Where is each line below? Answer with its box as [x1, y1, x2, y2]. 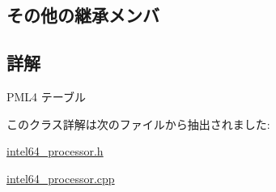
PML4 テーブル [6, 87, 86, 105]
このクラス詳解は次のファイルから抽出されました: [6, 115, 270, 132]
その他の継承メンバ [6, 2, 159, 28]
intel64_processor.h [6, 143, 104, 160]
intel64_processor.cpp [6, 169, 115, 186]
